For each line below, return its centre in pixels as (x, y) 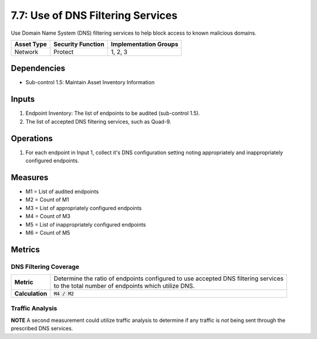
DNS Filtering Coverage (45, 267)
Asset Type (31, 44)
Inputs (23, 99)
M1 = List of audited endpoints (62, 191)
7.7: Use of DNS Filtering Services (94, 15)
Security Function (79, 44)
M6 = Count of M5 (48, 232)
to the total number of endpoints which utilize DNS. (124, 286)
